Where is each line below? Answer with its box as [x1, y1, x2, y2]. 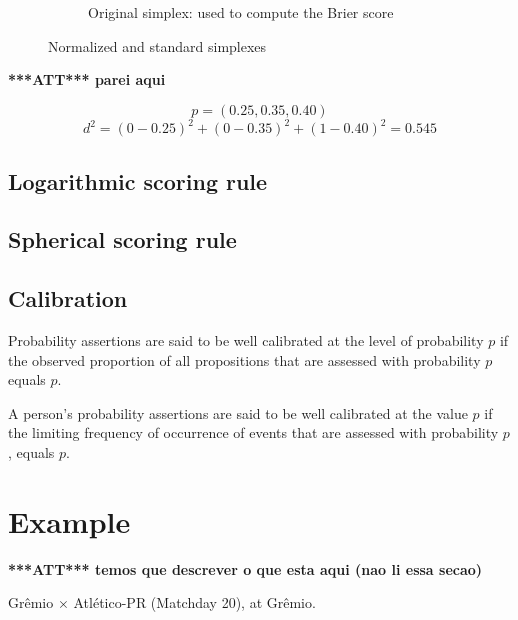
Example [8, 500, 131, 541]
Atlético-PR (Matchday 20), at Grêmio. [73, 592, 316, 613]
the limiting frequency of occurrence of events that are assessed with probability [8, 422, 499, 443]
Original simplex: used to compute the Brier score [88, 2, 394, 22]
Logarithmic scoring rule [8, 165, 268, 196]
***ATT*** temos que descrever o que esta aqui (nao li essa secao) [8, 558, 483, 579]
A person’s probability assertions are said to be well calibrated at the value [8, 402, 468, 423]
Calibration [8, 283, 128, 314]
